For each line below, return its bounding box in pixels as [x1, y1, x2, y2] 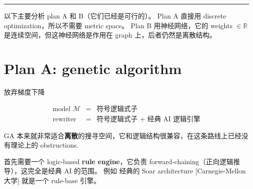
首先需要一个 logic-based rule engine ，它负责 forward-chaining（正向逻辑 [4, 156, 234, 166]
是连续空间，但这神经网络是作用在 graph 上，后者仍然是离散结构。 [4, 30, 217, 40]
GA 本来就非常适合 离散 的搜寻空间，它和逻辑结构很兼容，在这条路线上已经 [4, 130, 242, 140]
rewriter [53, 115, 76, 123]
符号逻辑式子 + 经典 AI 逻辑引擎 [96, 115, 200, 123]
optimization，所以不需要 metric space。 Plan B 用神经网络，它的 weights [4, 20, 233, 30]
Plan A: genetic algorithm [4, 58, 182, 78]
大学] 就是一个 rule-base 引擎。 [4, 175, 101, 185]
